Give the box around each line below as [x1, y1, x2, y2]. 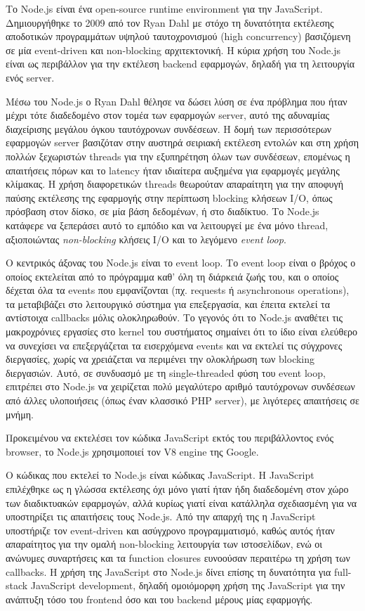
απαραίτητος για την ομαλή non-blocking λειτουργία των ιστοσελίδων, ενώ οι [6, 536, 323, 551]
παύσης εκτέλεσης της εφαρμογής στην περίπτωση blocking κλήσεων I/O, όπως [6, 190, 333, 205]
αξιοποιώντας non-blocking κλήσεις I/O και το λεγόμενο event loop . [6, 231, 286, 246]
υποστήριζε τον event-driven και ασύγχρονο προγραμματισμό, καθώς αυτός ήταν [6, 522, 335, 537]
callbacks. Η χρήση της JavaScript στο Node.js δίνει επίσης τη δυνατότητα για [6, 564, 331, 579]
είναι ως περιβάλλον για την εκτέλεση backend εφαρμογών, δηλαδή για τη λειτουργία [6, 56, 354, 71]
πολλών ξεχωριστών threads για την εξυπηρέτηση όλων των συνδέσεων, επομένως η [6, 148, 350, 163]
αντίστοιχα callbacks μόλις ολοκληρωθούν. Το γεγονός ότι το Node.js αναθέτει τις [6, 310, 343, 325]
